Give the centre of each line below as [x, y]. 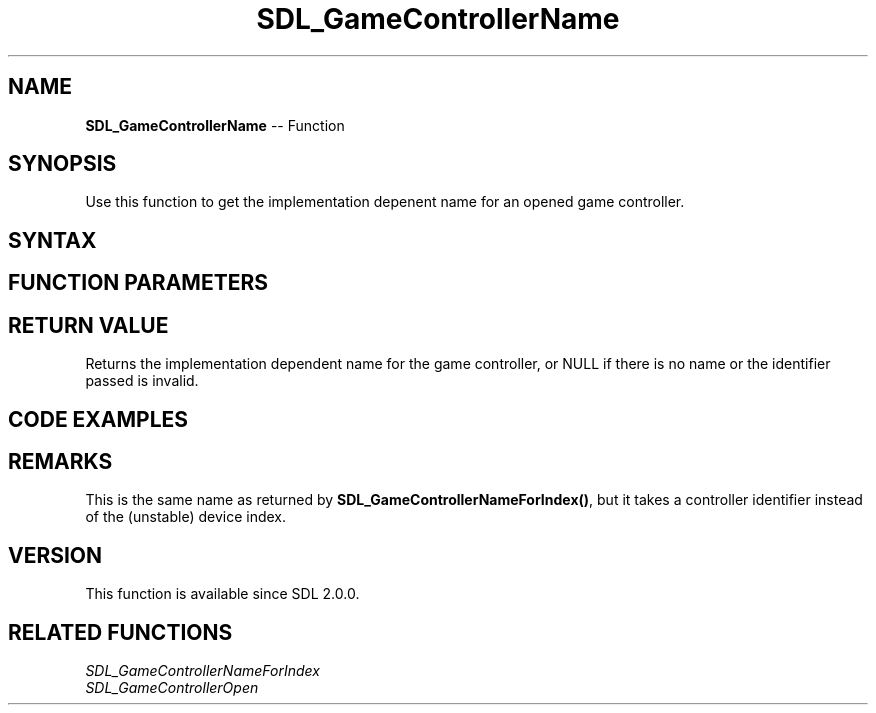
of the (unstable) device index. [186, 517]
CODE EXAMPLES [98, 419]
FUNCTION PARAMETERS [138, 283]
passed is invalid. [142, 381]
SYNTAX [52, 240]
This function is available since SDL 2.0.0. [222, 594]
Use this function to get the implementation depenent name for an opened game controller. [385, 202]
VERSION [55, 555]
